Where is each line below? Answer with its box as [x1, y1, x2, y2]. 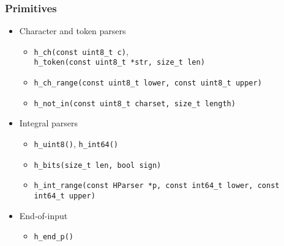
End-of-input [19, 209, 68, 222]
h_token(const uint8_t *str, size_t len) [34, 58, 205, 67]
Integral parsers [19, 117, 78, 129]
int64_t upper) [34, 192, 95, 200]
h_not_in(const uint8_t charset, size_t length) [34, 99, 236, 108]
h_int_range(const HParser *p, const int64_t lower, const [34, 181, 280, 190]
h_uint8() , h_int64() [34, 137, 119, 150]
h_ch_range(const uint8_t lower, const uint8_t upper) [34, 79, 262, 88]
